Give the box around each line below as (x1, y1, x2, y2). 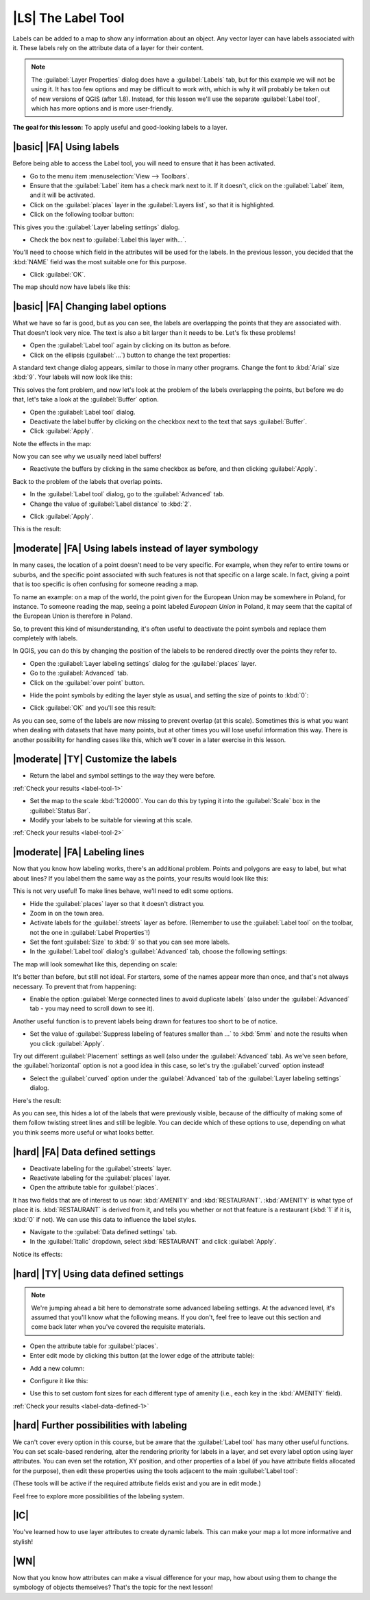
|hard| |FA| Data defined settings (12, 1146, 156, 1158)
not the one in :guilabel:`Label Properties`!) (29, 928, 151, 936)
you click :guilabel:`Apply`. (29, 1039, 105, 1047)
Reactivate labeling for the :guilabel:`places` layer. (29, 1174, 171, 1182)
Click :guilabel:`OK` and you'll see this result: (29, 704, 156, 712)
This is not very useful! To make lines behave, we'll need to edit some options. (12, 887, 234, 895)
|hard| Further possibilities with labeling (12, 1419, 188, 1431)
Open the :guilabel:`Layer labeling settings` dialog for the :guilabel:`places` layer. (29, 659, 257, 667)
